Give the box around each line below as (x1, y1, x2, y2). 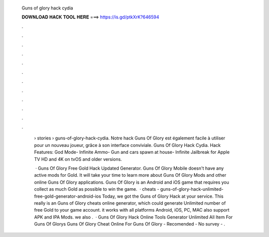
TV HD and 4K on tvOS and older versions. (34, 156, 122, 162)
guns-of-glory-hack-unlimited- (160, 186, 224, 192)
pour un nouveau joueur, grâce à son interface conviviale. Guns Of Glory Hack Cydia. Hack (34, 142, 221, 148)
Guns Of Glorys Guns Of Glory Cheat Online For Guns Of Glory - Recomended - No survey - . (34, 221, 225, 227)
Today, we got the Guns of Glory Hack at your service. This (102, 193, 224, 199)
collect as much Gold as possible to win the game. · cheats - (34, 186, 159, 192)
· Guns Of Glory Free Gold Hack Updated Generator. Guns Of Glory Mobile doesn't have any (35, 165, 224, 171)
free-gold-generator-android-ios (34, 193, 102, 199)
